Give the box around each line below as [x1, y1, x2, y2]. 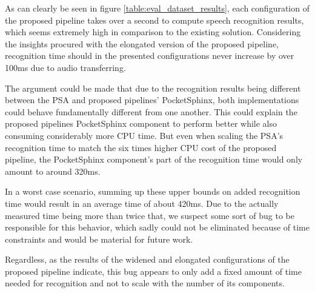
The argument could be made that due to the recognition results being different [5, 81, 301, 94]
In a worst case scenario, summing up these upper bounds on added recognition [5, 185, 300, 198]
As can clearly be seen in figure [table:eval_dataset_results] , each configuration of [5, 2, 310, 14]
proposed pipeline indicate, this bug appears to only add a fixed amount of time [5, 264, 302, 277]
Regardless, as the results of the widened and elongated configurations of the [5, 253, 290, 266]
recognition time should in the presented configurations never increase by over [5, 49, 294, 62]
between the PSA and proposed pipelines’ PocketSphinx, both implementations [5, 93, 299, 106]
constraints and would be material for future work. [5, 232, 193, 245]
